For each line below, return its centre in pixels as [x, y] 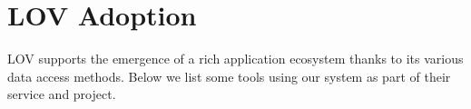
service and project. [62, 94]
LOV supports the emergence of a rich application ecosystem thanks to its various [235, 59]
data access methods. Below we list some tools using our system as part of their [229, 76]
